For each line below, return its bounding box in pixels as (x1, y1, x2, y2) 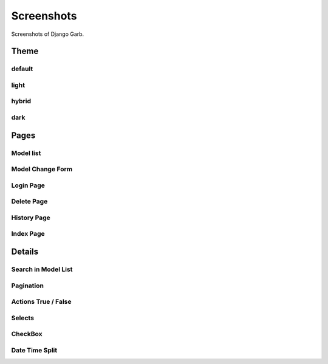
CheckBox (11, 330, 43, 338)
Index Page (11, 230, 45, 238)
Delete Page (11, 197, 48, 206)
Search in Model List (11, 265, 73, 273)
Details (11, 247, 39, 257)
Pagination (11, 281, 44, 290)
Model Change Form (11, 165, 73, 173)
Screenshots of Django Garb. (11, 30, 84, 38)
